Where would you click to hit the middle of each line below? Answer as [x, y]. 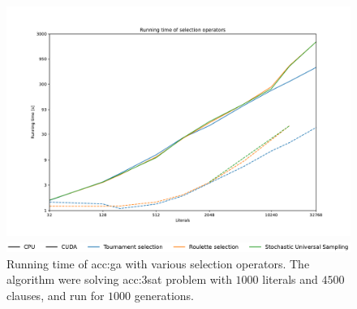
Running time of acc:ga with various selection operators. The [158, 263]
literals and [290, 279]
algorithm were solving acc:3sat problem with [119, 279]
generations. [164, 295]
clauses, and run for [56, 295]
